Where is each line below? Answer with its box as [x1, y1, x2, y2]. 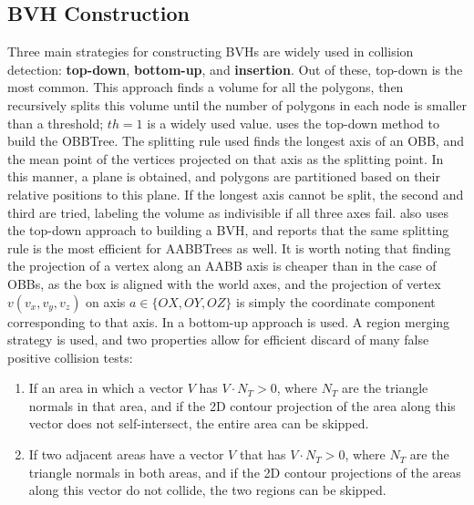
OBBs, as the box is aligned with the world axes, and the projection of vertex [7, 273, 441, 293]
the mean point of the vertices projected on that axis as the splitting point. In [7, 149, 444, 168]
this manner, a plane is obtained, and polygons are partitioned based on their [7, 167, 440, 186]
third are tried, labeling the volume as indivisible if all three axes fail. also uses [7, 202, 449, 222]
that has [239, 445, 286, 464]
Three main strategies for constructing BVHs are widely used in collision [7, 42, 414, 61]
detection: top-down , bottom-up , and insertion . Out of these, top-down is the [7, 59, 463, 78]
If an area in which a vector [28, 378, 184, 397]
